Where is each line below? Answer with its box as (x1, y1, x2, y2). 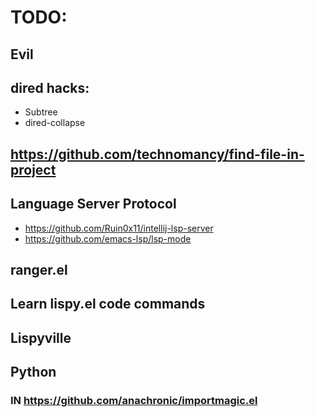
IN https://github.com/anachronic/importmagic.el (10, 394, 258, 408)
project (10, 161, 57, 178)
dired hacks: (10, 79, 90, 96)
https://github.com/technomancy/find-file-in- (10, 146, 305, 163)
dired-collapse (24, 117, 86, 129)
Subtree (24, 106, 58, 118)
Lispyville (10, 329, 72, 346)
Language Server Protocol (10, 196, 177, 213)
